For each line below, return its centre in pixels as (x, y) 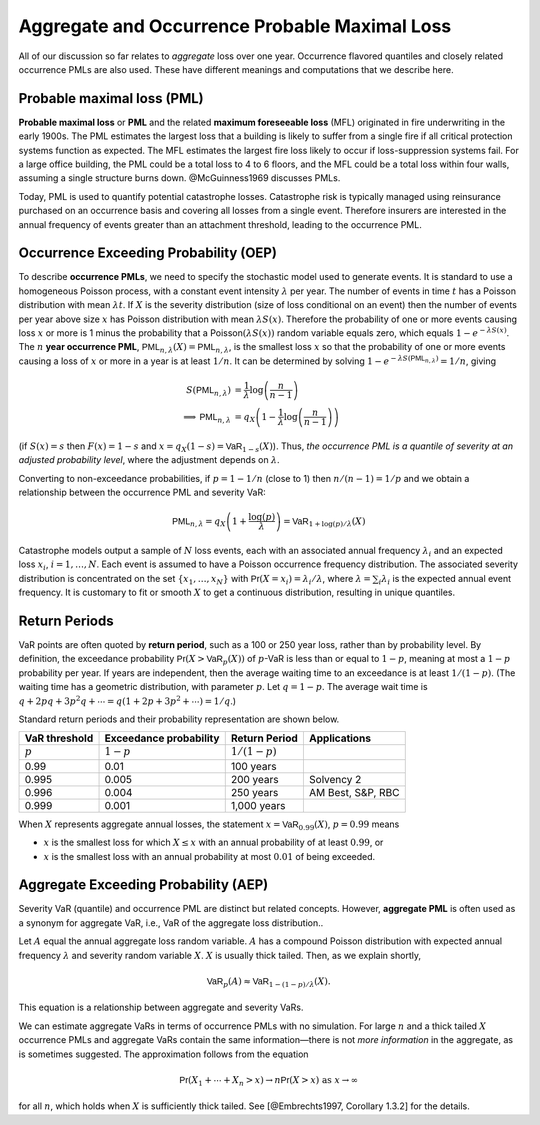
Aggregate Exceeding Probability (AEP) (143, 885)
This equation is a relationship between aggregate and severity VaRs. (161, 1007)
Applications (340, 738)
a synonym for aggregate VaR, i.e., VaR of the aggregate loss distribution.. (171, 922)
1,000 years (258, 805)
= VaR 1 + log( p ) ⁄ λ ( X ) (324, 522)
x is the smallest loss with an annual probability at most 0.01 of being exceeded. (209, 856)
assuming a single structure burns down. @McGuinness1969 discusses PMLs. (179, 178)
